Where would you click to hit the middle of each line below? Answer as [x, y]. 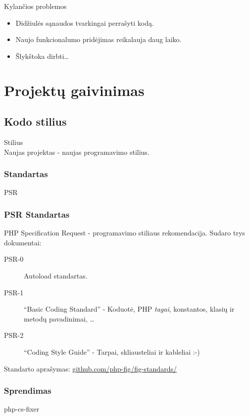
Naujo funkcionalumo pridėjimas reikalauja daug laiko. [99, 39]
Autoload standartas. [56, 275]
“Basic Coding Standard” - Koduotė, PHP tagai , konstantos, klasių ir [129, 309]
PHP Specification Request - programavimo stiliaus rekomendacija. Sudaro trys [124, 233]
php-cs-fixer [22, 409]
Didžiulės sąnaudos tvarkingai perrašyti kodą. [85, 23]
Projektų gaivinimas [74, 90]
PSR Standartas [37, 214]
